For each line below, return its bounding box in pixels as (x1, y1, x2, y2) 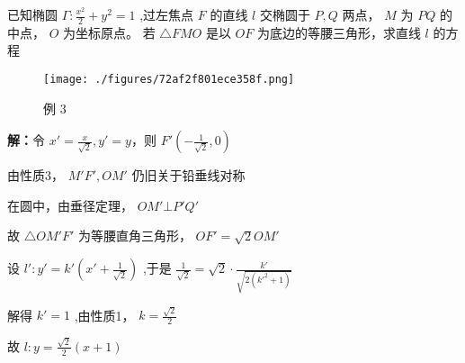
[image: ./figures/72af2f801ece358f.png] (43, 73, 295, 86)
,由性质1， (74, 305, 135, 324)
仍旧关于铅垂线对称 (131, 166, 246, 185)
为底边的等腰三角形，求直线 (256, 23, 421, 41)
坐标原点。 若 (76, 23, 156, 41)
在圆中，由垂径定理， (7, 195, 133, 214)
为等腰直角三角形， (77, 226, 192, 245)
